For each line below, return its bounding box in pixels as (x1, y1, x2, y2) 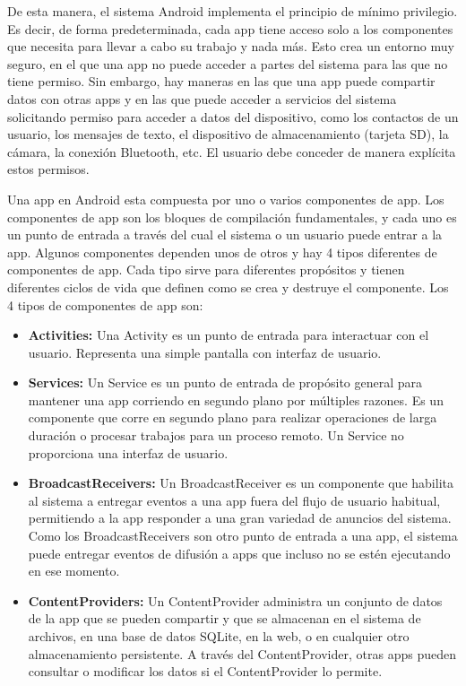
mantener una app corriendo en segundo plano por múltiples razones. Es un (28, 390, 444, 409)
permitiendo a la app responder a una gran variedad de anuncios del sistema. (28, 508, 452, 527)
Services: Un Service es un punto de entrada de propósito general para (28, 373, 423, 392)
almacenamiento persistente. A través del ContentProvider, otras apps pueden (28, 644, 456, 663)
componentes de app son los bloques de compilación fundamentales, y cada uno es (7, 207, 457, 226)
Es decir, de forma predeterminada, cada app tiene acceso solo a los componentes (7, 19, 453, 38)
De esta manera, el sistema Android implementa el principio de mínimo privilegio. (7, 2, 458, 20)
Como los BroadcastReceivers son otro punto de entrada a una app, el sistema (28, 526, 458, 545)
